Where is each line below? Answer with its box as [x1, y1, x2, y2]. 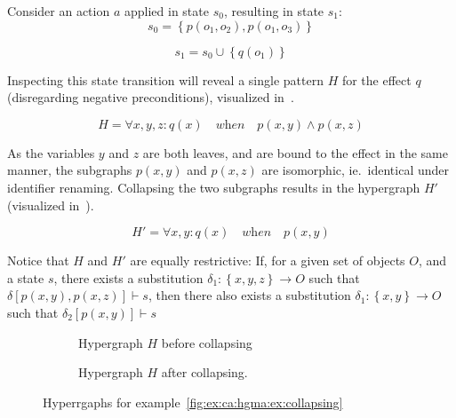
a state [7, 268, 44, 287]
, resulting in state [223, 2, 324, 20]
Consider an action [7, 2, 110, 20]
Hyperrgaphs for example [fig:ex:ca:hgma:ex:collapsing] [43, 392, 343, 411]
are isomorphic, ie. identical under [261, 161, 450, 179]
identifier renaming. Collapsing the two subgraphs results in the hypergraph [7, 177, 420, 196]
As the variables [7, 143, 95, 162]
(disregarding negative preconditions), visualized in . [7, 88, 294, 106]
